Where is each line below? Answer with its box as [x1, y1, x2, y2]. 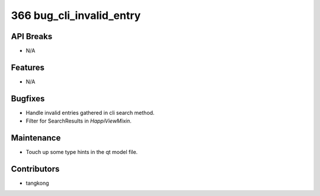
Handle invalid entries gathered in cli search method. [25, 109, 155, 116]
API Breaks [11, 31, 53, 41]
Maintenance [11, 133, 61, 143]
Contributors [11, 163, 60, 174]
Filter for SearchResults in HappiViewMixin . [25, 117, 132, 124]
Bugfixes [11, 94, 45, 104]
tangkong [25, 179, 49, 187]
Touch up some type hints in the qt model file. [25, 149, 138, 156]
